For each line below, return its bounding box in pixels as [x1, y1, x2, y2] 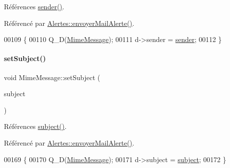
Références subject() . [4, 121, 67, 131]
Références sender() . [4, 1, 64, 11]
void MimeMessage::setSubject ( [4, 72, 101, 82]
